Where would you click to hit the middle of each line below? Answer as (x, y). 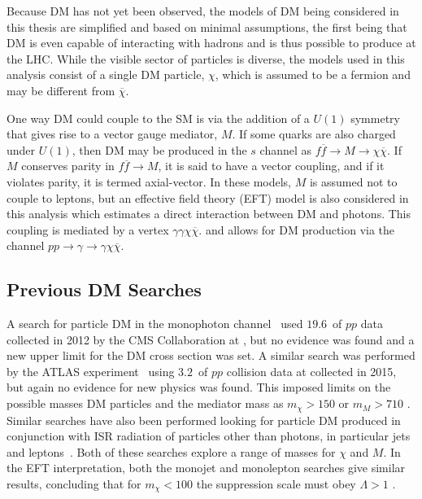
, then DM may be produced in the (159, 149)
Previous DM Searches (104, 289)
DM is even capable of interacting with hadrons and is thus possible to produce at (211, 43)
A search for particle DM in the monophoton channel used (155, 324)
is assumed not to (353, 181)
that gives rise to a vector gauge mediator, (112, 134)
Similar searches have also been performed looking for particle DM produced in (204, 420)
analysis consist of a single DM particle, (106, 74)
